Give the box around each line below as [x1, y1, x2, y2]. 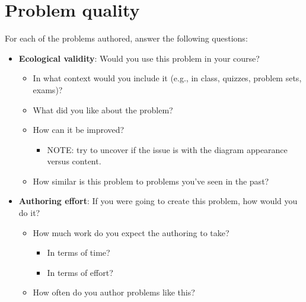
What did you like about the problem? [33, 103, 173, 116]
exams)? [33, 83, 63, 96]
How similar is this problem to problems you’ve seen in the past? [33, 174, 269, 187]
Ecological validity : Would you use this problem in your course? [18, 52, 260, 64]
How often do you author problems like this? [33, 286, 195, 298]
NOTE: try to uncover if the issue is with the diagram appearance [47, 143, 288, 155]
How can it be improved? [33, 123, 125, 136]
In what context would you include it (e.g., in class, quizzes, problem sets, [33, 72, 302, 84]
